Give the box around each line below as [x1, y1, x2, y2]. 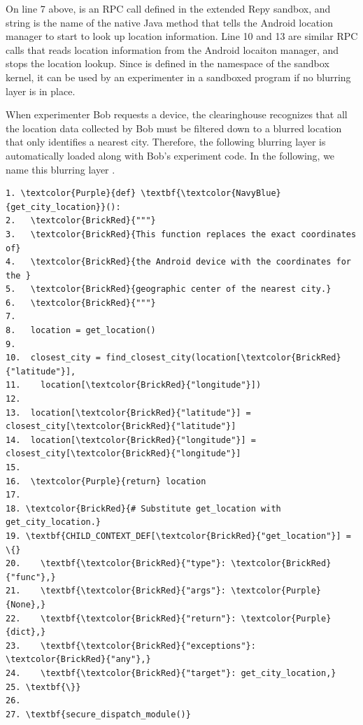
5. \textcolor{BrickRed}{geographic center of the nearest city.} [6, 284, 332, 295]
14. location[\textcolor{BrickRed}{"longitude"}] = [6, 435, 256, 445]
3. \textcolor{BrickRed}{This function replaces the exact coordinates [6, 229, 357, 239]
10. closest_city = [6, 353, 101, 363]
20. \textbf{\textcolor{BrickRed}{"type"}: [6, 558, 226, 569]
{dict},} [6, 627, 46, 638]
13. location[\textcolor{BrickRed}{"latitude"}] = [6, 407, 251, 418]
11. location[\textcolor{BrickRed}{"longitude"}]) [6, 380, 262, 390]
